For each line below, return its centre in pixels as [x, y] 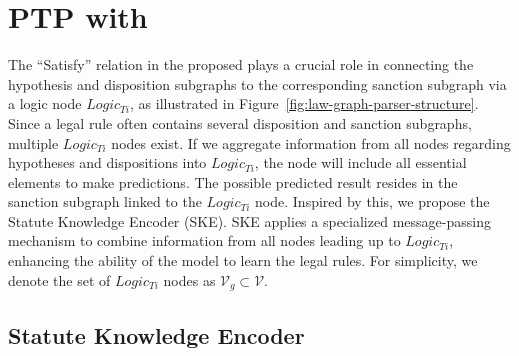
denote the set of [59, 279]
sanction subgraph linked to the [105, 201]
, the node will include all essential [360, 162]
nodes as [189, 279]
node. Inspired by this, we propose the [372, 201]
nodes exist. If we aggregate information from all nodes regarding [311, 142]
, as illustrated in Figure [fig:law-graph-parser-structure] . [304, 103]
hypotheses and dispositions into [107, 162]
